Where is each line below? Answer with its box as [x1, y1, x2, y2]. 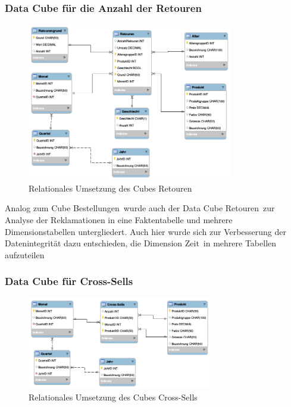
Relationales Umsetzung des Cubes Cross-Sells [29, 390, 198, 403]
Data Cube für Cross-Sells [5, 274, 133, 289]
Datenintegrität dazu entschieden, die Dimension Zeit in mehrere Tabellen [5, 237, 277, 249]
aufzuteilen [5, 248, 45, 261]
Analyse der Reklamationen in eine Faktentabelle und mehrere [5, 213, 233, 226]
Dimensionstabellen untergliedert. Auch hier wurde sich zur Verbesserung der [5, 225, 287, 237]
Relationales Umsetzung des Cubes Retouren [29, 181, 192, 194]
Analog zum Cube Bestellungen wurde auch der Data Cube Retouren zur [5, 202, 275, 214]
